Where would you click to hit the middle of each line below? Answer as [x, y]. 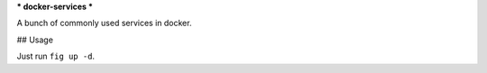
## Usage [35, 40]
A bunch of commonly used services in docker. [104, 23]
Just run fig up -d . [55, 56]
